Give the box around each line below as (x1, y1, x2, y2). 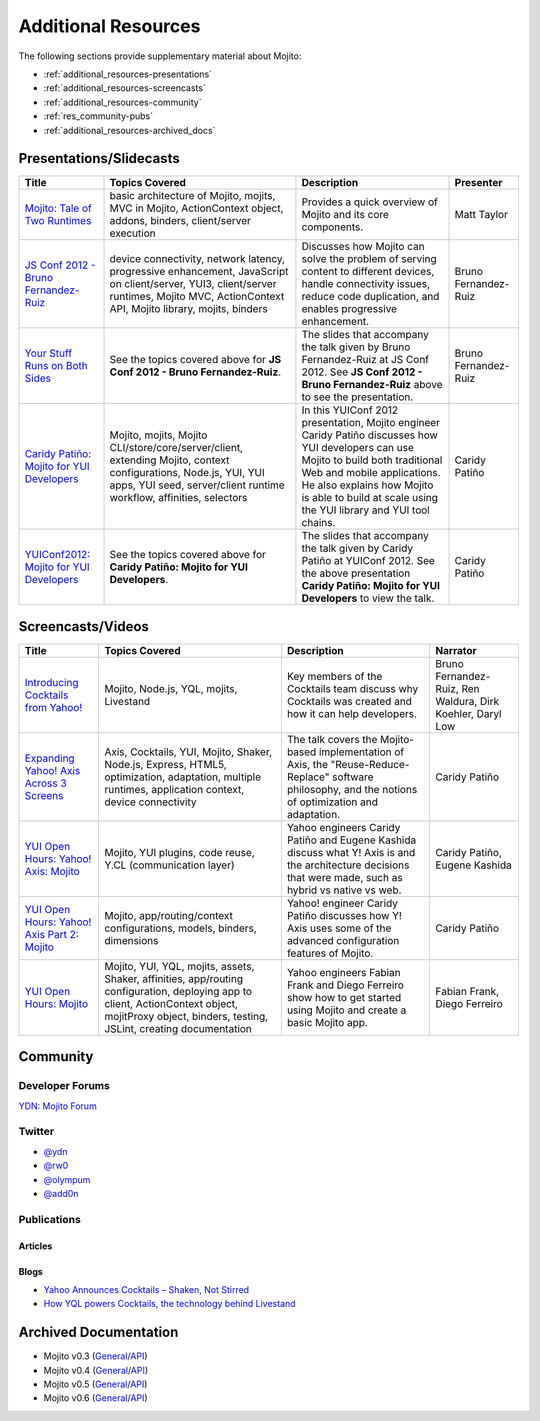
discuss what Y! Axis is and (286, 845, 416, 859)
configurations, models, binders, (104, 921, 257, 935)
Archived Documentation (18, 1324, 179, 1341)
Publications (18, 1212, 82, 1226)
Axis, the (286, 757, 329, 771)
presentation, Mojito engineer (301, 416, 440, 430)
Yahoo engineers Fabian (286, 965, 401, 979)
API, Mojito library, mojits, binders (109, 302, 269, 316)
